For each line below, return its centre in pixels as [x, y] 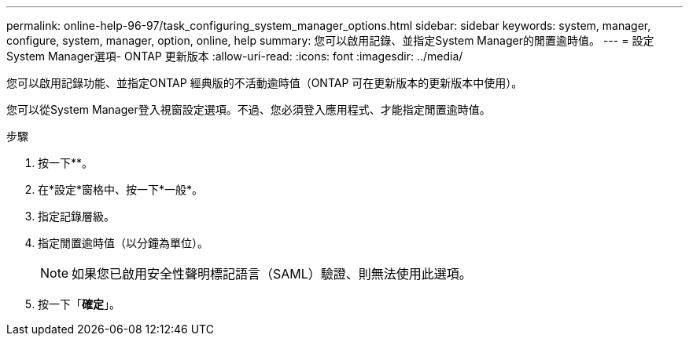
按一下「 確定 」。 [79, 304]
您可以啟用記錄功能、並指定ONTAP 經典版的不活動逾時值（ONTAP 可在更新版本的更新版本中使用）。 [265, 83]
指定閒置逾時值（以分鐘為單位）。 [123, 243]
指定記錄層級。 [76, 216]
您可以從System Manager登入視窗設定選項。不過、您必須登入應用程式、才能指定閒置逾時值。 [249, 109]
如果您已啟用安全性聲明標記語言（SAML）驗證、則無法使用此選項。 [272, 274]
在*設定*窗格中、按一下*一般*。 [121, 189]
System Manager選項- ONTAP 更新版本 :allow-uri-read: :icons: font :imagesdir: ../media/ [235, 56]
